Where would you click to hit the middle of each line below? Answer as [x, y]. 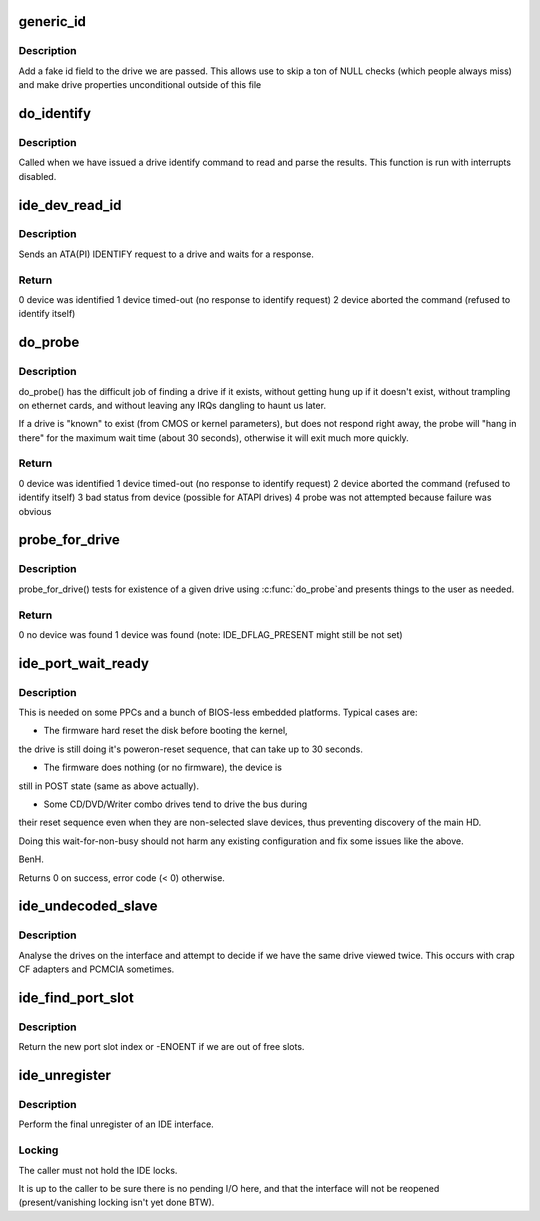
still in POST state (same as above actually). [109, 786]
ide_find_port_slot [76, 997]
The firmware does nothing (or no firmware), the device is [162, 767]
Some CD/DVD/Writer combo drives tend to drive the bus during [175, 804]
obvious [35, 511]
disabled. [37, 176]
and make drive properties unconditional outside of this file [140, 85]
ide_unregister [65, 1075]
